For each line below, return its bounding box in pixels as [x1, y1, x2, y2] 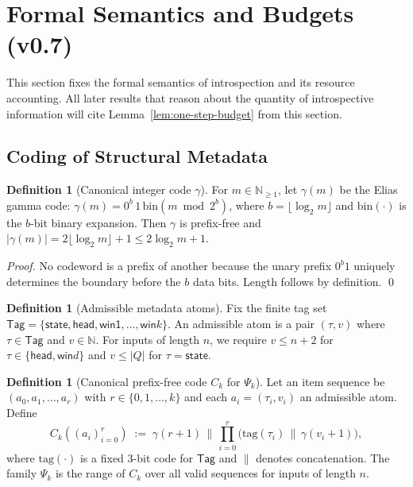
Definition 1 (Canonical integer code [6, 181, 191, 198]
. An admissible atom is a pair [168, 315, 315, 332]
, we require [210, 330, 267, 347]
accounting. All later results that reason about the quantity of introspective [6, 89, 374, 106]
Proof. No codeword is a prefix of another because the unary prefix [6, 257, 332, 274]
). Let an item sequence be [255, 373, 385, 389]
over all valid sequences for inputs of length [145, 465, 356, 481]
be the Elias [339, 181, 398, 198]
